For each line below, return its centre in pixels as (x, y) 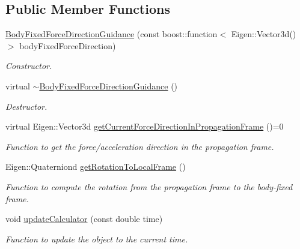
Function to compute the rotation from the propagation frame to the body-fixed (149, 186)
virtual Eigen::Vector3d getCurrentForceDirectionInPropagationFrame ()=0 (145, 126)
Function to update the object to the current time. (97, 238)
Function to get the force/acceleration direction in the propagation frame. (140, 146)
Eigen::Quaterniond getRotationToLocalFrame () (96, 166)
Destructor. (26, 106)
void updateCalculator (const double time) (84, 219)
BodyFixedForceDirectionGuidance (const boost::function (112, 34)
